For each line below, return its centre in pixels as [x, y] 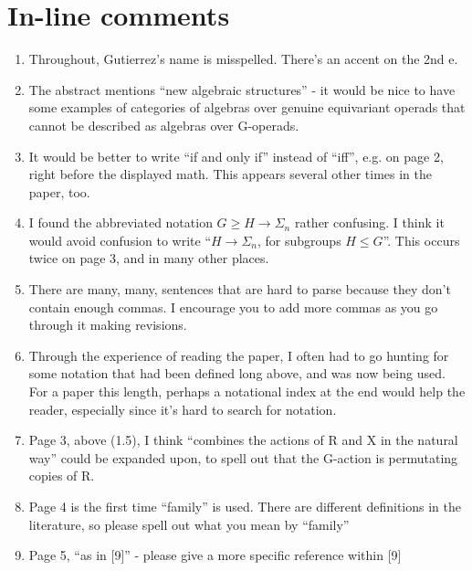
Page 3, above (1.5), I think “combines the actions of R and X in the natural [243, 440]
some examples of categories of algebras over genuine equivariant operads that [247, 107]
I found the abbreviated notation [121, 222]
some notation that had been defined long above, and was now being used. [237, 373]
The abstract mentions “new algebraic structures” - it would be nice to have [242, 89]
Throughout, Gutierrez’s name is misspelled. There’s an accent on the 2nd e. [243, 59]
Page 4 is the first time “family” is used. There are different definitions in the [245, 506]
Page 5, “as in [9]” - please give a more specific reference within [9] [215, 555]
